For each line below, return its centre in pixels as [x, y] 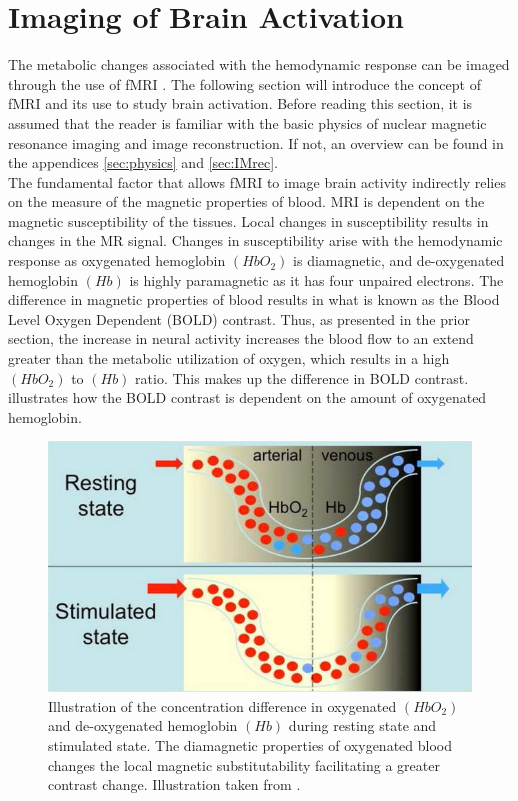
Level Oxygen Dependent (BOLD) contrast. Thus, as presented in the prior [239, 318]
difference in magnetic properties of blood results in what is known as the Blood [254, 299]
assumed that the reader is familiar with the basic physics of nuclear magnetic [247, 122]
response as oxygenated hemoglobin [117, 260]
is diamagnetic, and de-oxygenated [399, 260]
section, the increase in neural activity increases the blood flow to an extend [241, 338]
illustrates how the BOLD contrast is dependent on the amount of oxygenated [247, 397]
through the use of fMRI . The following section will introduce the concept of [244, 83]
